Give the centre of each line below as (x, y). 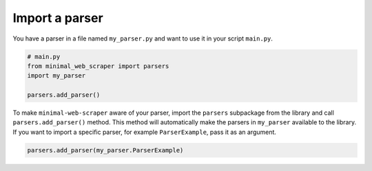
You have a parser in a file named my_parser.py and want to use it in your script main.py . (143, 38)
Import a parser (58, 18)
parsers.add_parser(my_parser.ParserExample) (105, 150)
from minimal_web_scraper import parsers (98, 66)
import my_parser (56, 76)
